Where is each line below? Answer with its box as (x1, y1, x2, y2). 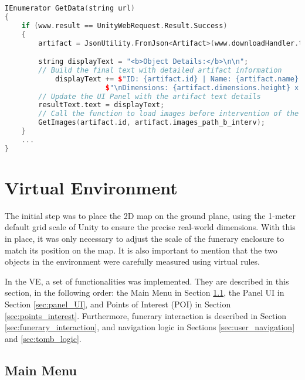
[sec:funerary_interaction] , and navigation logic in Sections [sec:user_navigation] (5, 321, 295, 333)
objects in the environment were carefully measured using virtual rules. (5, 255, 260, 268)
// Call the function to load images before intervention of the (38, 109, 299, 118)
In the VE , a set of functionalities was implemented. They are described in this (5, 275, 289, 287)
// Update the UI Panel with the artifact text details (38, 92, 261, 101)
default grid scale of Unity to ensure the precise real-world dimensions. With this (5, 221, 296, 233)
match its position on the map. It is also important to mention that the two (5, 244, 277, 256)
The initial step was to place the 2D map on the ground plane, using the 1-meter (5, 209, 296, 221)
